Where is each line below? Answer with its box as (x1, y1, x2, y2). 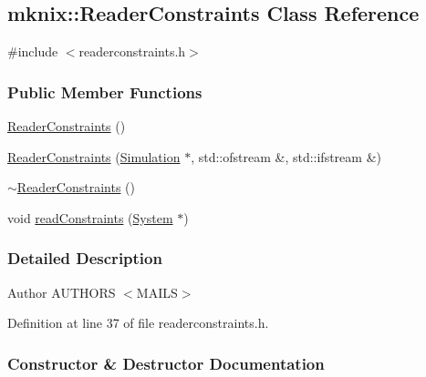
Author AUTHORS (7, 282, 116, 301)
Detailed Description (7, 247, 162, 270)
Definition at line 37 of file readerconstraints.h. (7, 313, 269, 332)
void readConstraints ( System (7, 208, 173, 227)
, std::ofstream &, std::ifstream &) (191, 147, 381, 166)
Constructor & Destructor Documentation (7, 352, 325, 374)
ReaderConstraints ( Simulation (7, 147, 181, 166)
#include (7, 42, 58, 61)
